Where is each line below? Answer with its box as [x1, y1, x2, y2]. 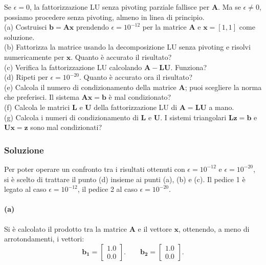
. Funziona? [170, 61, 207, 72]
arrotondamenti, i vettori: [4, 233, 84, 244]
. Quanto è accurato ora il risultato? [79, 72, 193, 82]
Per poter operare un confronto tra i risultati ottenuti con [4, 163, 185, 174]
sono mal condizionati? [30, 122, 102, 132]
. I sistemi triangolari [160, 112, 227, 122]
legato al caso [4, 184, 47, 194]
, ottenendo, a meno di [178, 223, 250, 234]
